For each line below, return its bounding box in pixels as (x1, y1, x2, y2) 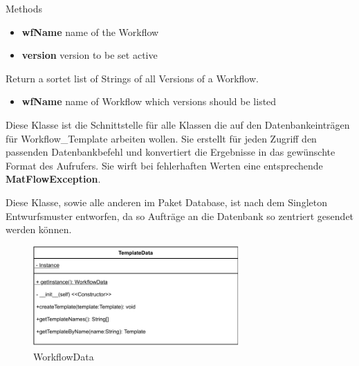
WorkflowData (33, 349, 94, 363)
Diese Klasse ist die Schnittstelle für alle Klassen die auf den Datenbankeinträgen (6, 117, 350, 131)
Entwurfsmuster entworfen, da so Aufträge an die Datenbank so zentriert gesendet (6, 208, 354, 223)
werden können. (6, 222, 72, 237)
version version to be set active (21, 48, 158, 62)
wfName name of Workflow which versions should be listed (21, 94, 277, 109)
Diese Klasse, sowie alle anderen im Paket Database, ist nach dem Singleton (6, 194, 327, 209)
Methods (6, 1, 42, 15)
